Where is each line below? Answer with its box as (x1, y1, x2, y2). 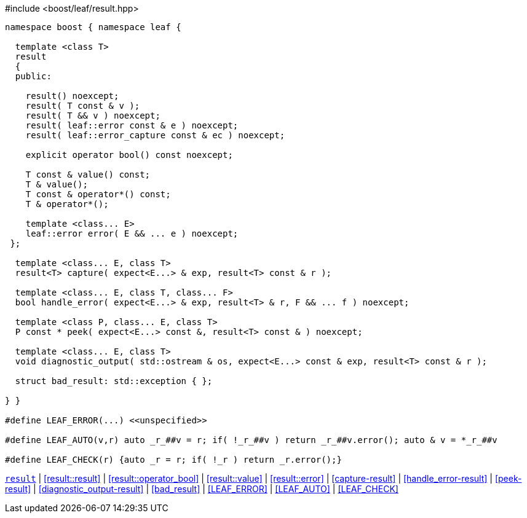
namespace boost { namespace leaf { (5, 22, 181, 32)
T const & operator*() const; (25, 189, 171, 199)
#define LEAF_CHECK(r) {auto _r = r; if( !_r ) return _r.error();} (5, 455, 342, 465)
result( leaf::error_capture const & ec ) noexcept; (25, 130, 285, 140)
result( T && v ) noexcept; (25, 111, 160, 120)
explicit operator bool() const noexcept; (25, 150, 233, 160)
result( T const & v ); (25, 101, 140, 111)
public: (15, 71, 52, 81)
